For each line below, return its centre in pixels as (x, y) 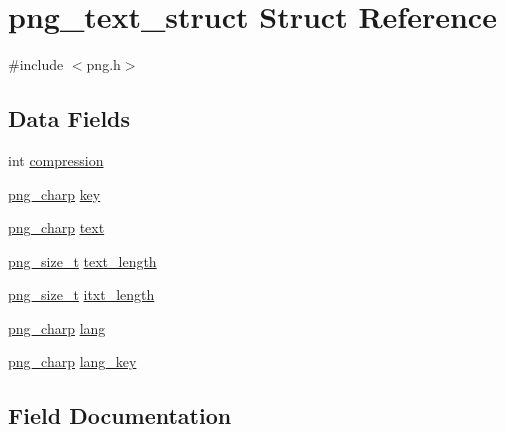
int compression (56, 159)
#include (36, 64)
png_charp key (54, 193)
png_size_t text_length (82, 260)
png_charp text (56, 227)
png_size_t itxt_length (81, 294)
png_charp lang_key (72, 361)
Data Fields (69, 118)
